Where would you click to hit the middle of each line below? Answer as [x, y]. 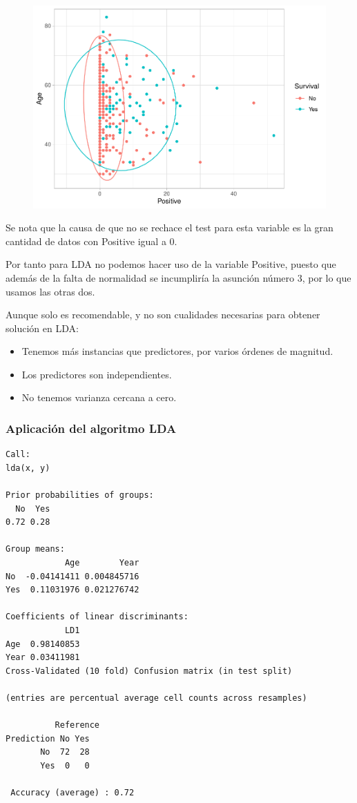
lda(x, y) [28, 468]
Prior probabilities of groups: [80, 495]
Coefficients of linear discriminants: [97, 617]
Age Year [102, 563]
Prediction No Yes [48, 738]
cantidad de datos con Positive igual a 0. [91, 241]
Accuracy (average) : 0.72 [73, 793]
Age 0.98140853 [43, 644]
